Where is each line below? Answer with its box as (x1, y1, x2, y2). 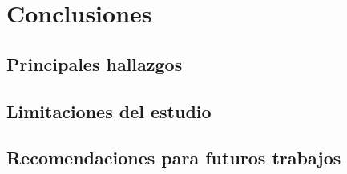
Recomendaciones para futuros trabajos (6, 145, 341, 170)
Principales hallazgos (6, 51, 183, 76)
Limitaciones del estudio (6, 98, 212, 123)
